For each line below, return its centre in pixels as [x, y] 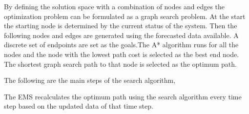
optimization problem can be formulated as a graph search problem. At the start [125, 16]
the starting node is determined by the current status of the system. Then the [121, 26]
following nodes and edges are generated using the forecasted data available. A [121, 35]
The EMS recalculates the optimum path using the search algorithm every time [123, 96]
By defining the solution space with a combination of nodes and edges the [114, 6]
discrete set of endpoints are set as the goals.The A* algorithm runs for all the [121, 45]
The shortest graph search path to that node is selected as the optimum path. [120, 64]
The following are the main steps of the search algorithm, [90, 80]
